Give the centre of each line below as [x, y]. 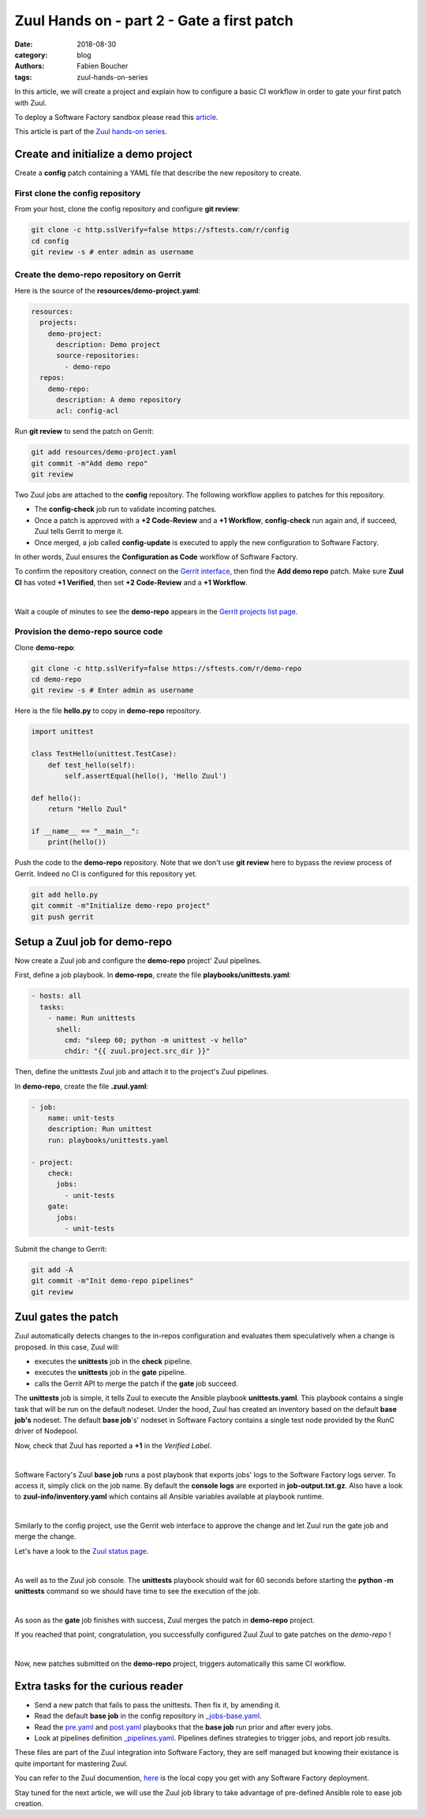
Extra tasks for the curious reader [99, 1686]
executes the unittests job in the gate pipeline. [110, 1372]
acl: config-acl [88, 411]
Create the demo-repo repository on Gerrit [98, 274]
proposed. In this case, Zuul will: [67, 1347]
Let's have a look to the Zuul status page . [82, 1551]
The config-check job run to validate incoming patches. [125, 510]
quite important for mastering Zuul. [71, 1764]
